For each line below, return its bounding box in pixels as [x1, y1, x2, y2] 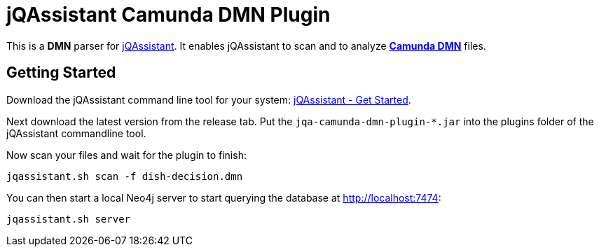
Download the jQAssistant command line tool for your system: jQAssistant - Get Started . [6, 93, 411, 106]
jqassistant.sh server [6, 213, 131, 225]
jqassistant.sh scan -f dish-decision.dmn [6, 170, 243, 182]
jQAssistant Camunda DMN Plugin [6, 3, 331, 27]
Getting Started [6, 64, 116, 82]
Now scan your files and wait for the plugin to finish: [6, 148, 247, 161]
